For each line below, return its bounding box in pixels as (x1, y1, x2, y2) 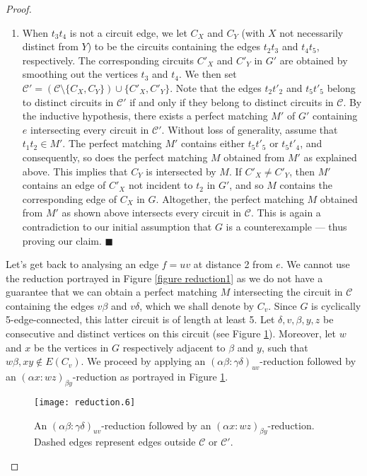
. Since (268, 298, 297, 313)
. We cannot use (280, 257, 350, 272)
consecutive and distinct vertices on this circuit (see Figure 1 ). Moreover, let (6, 326, 337, 341)
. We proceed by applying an (81, 354, 206, 368)
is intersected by (146, 163, 216, 178)
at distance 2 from (193, 257, 273, 272)
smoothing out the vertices (22, 66, 138, 81)
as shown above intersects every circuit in (62, 205, 242, 220)
